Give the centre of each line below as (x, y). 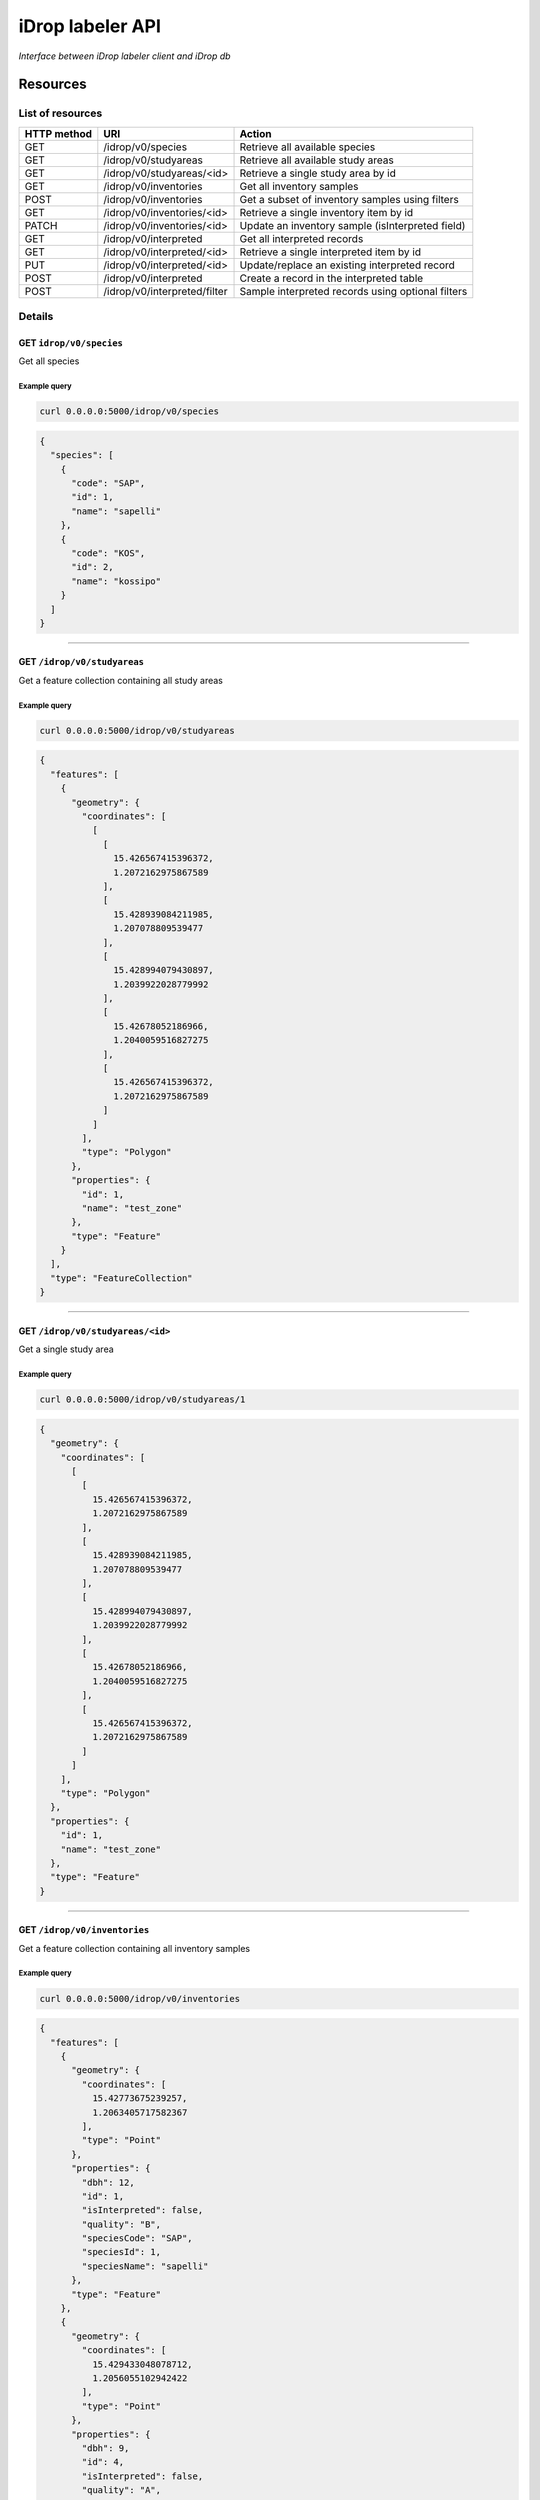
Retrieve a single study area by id (318, 173)
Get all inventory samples (299, 186)
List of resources (60, 113)
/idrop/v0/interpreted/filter (165, 291)
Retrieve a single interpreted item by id (330, 252)
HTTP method (58, 133)
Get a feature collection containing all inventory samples (134, 1948)
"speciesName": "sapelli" (145, 2266)
